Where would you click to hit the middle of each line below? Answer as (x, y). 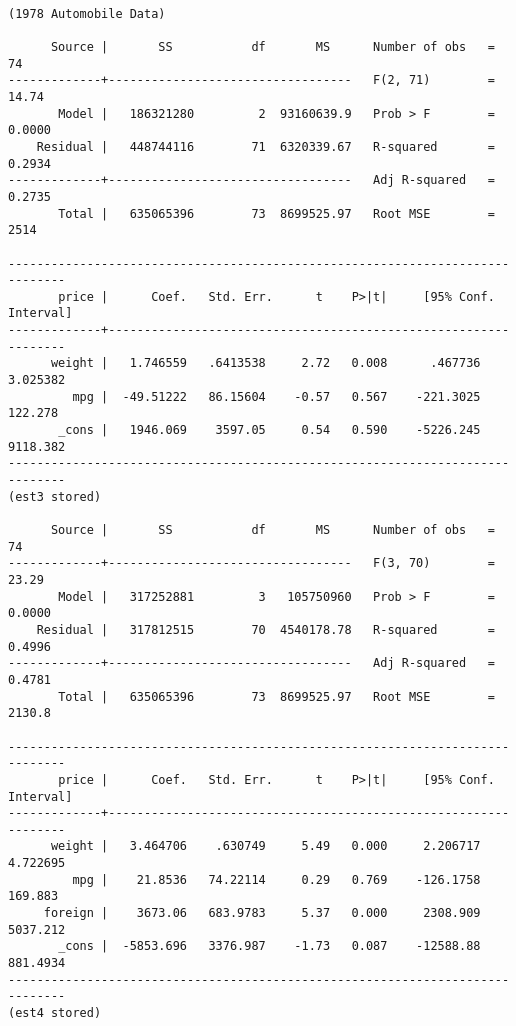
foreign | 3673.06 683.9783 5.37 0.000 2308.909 (262, 913)
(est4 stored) (55, 1013)
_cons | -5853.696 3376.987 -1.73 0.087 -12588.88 (269, 946)
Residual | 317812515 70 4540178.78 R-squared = (265, 629)
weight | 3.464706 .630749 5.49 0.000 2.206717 (265, 846)
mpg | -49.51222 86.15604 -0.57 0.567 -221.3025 (276, 396)
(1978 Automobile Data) (87, 13)
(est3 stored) (55, 496)
